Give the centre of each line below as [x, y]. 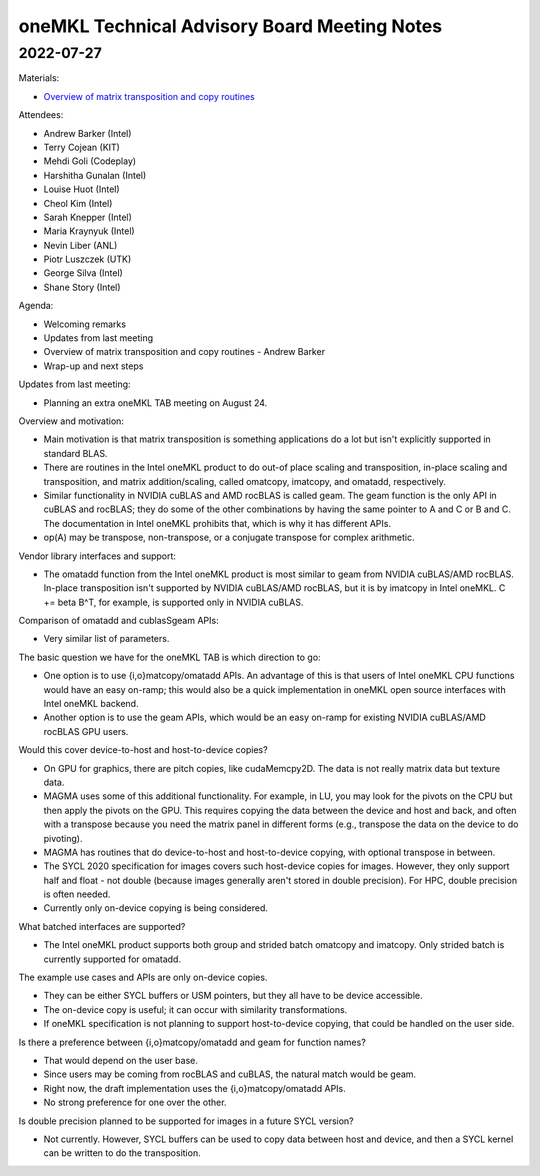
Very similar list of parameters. [106, 639]
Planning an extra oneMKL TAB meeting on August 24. [155, 402]
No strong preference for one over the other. [135, 1102]
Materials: [39, 78]
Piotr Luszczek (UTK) [87, 259]
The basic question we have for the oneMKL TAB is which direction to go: [169, 657]
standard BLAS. [75, 453]
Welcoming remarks [85, 324]
